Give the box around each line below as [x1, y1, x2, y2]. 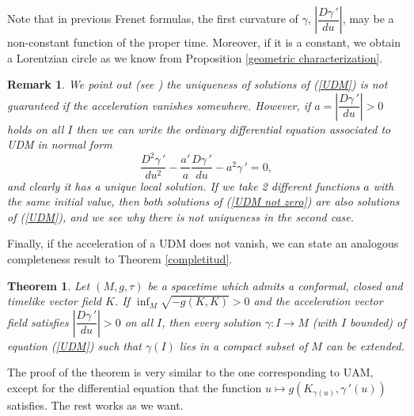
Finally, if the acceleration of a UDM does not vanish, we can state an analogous [7, 235, 399, 251]
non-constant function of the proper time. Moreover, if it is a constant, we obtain [7, 34, 401, 50]
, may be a [342, 10, 394, 26]
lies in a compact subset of [179, 337, 308, 354]
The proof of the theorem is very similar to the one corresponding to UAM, [7, 364, 374, 380]
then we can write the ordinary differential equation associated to [76, 120, 391, 137]
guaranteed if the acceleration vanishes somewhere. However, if [7, 96, 311, 113]
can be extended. [325, 337, 405, 354]
